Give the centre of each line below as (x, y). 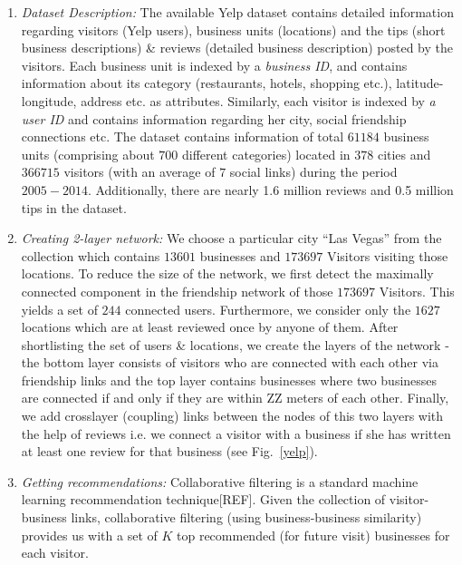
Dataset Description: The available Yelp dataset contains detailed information (237, 12)
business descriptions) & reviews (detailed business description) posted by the (237, 48)
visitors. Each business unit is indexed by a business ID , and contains (214, 65)
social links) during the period (313, 172)
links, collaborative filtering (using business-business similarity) (246, 517)
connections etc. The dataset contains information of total (183, 136)
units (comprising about (88, 154)
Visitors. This (417, 291)
